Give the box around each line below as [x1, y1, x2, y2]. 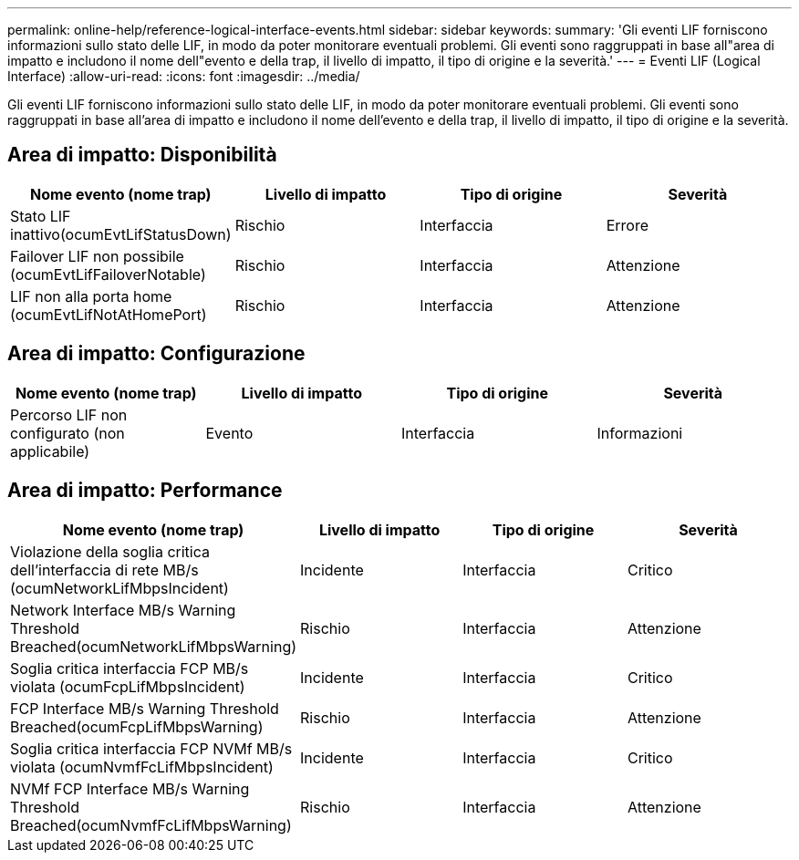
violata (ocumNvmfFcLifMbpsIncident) [10, 757, 274, 776]
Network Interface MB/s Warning [10, 600, 236, 619]
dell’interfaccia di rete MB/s [10, 560, 199, 579]
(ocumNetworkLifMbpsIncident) [10, 578, 229, 597]
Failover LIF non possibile [10, 246, 184, 265]
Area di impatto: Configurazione [7, 342, 306, 366]
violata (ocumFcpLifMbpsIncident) [10, 677, 245, 696]
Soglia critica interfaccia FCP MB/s [10, 658, 249, 678]
